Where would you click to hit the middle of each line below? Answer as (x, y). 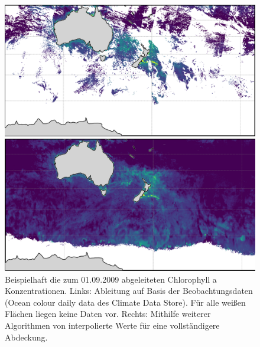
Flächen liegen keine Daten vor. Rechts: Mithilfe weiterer (108, 314)
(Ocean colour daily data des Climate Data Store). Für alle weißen (125, 302)
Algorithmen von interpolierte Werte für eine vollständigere (112, 325)
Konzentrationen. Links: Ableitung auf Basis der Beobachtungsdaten (129, 291)
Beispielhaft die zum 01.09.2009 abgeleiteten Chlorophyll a (111, 279)
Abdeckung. (26, 337)
